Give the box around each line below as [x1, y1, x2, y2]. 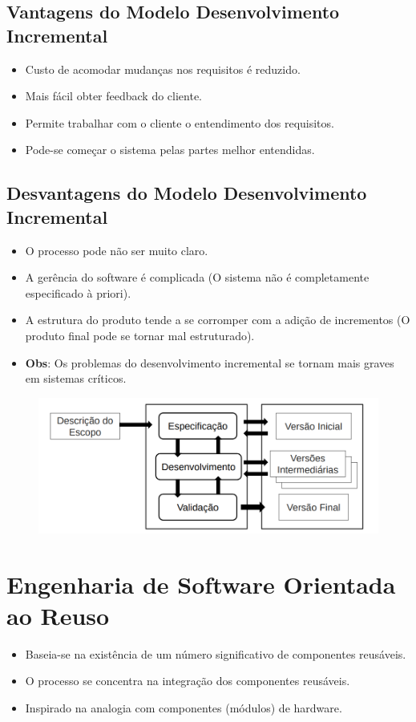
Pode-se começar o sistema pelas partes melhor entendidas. [25, 141, 315, 158]
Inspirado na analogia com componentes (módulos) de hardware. [25, 699, 342, 716]
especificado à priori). [25, 284, 131, 301]
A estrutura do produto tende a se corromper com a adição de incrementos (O [25, 311, 410, 328]
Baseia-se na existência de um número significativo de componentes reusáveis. [25, 645, 406, 662]
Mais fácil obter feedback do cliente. [25, 87, 203, 104]
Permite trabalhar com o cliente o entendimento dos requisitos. [25, 114, 334, 131]
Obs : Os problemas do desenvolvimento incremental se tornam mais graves [25, 354, 394, 371]
